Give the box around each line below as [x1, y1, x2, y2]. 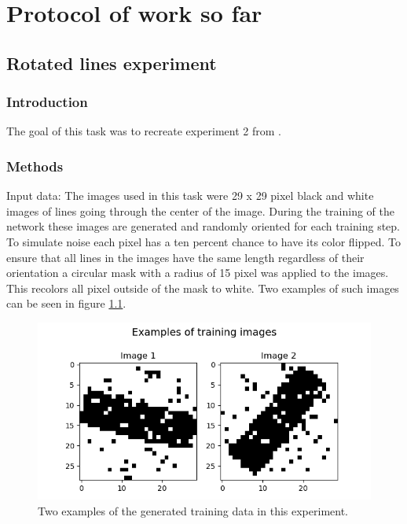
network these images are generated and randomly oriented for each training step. [6, 218, 400, 234]
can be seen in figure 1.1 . [6, 295, 126, 312]
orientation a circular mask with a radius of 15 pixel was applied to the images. [6, 264, 389, 281]
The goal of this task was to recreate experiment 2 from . [6, 123, 281, 139]
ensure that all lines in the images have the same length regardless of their [6, 249, 365, 265]
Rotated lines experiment [6, 50, 217, 75]
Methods [6, 156, 64, 175]
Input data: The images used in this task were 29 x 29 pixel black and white [6, 187, 374, 204]
